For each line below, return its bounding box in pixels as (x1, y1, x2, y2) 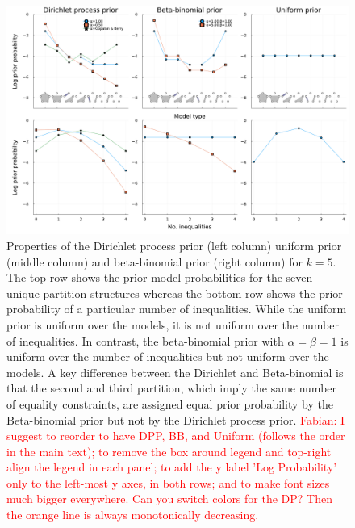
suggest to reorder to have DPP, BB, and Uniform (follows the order (6, 427, 345, 444)
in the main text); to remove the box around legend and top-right (6, 442, 332, 459)
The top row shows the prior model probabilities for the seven (6, 269, 313, 286)
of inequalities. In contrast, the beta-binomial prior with (6, 332, 284, 349)
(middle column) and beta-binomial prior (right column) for (6, 253, 303, 270)
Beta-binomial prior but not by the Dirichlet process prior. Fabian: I (6, 411, 345, 428)
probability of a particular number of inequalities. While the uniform (6, 300, 347, 317)
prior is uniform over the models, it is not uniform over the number (6, 316, 339, 333)
